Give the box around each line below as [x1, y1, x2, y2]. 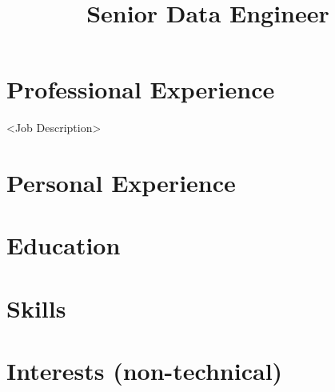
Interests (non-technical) [6, 354, 283, 387]
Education [6, 229, 121, 262]
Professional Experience [6, 73, 275, 106]
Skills [6, 291, 66, 324]
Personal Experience [6, 166, 236, 199]
